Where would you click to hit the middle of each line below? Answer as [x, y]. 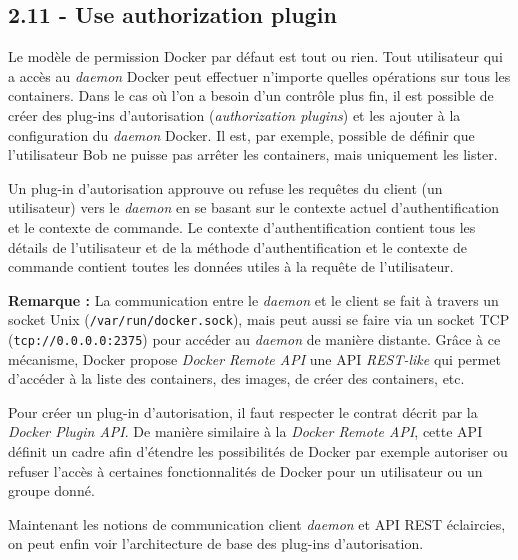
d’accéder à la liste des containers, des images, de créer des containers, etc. [236, 378]
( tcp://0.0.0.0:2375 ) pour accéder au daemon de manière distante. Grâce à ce [254, 338]
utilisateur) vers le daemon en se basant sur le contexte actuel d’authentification [254, 207]
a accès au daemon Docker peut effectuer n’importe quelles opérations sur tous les [259, 75]
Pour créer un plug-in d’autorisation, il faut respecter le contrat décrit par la [243, 411]
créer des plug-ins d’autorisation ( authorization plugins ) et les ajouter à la [234, 114]
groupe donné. [51, 490]
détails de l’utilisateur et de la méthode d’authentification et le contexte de [238, 246]
